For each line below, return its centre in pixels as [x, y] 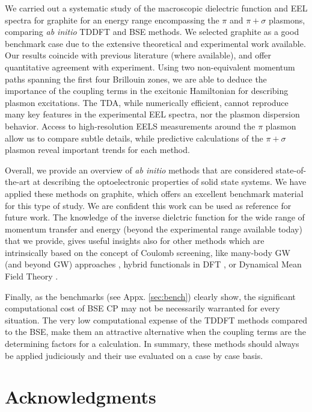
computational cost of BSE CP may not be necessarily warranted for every [142, 308]
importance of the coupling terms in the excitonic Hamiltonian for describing [147, 91]
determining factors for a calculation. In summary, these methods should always [152, 344]
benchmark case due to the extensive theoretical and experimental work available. [155, 43]
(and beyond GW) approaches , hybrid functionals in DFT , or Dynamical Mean [153, 264]
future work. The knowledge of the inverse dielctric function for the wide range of [155, 217]
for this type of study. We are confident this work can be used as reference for [148, 205]
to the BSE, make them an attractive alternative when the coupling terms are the [156, 332]
